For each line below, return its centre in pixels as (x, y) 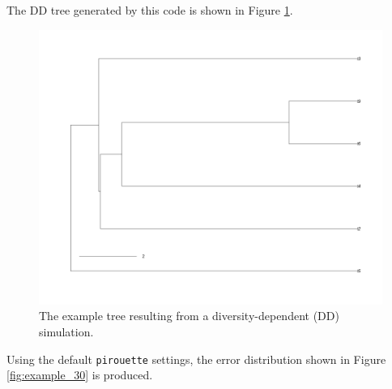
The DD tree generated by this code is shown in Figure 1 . (150, 10)
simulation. (66, 331)
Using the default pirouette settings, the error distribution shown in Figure (196, 359)
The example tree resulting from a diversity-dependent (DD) (189, 316)
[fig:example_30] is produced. (80, 375)
